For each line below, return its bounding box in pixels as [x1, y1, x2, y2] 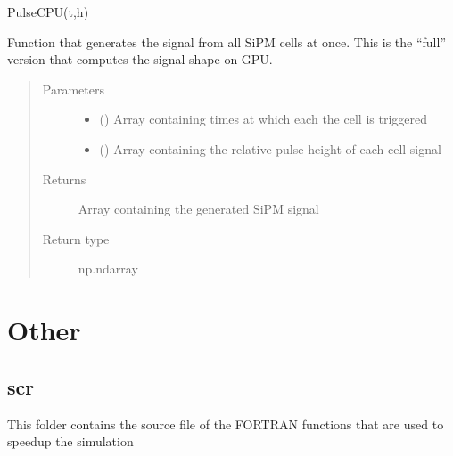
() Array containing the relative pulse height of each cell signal [99, 139, 441, 158]
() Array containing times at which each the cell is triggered [99, 110, 427, 128]
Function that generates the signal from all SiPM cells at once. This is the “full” [7, 32, 447, 51]
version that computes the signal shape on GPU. [7, 50, 273, 69]
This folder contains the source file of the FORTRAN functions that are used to [7, 414, 444, 433]
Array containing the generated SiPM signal [78, 199, 319, 218]
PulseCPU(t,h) [7, 3, 89, 20]
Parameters [42, 79, 104, 98]
